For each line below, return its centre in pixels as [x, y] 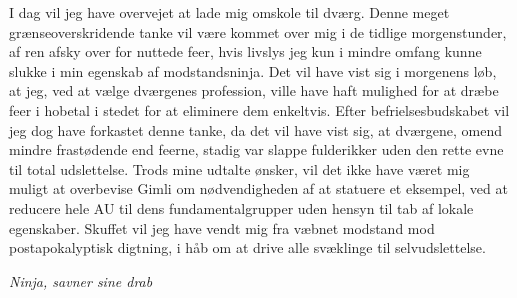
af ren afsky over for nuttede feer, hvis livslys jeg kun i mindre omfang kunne [245, 51]
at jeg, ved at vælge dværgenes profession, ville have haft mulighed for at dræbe [254, 90]
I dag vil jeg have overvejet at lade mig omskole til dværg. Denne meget [229, 12]
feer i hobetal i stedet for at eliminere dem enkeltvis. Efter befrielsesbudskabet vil [259, 109]
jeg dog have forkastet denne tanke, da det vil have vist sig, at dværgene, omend [256, 129]
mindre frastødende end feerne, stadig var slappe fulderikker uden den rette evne [256, 149]
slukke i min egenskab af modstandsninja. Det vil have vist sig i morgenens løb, [253, 70]
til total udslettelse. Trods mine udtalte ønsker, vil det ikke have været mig [239, 168]
